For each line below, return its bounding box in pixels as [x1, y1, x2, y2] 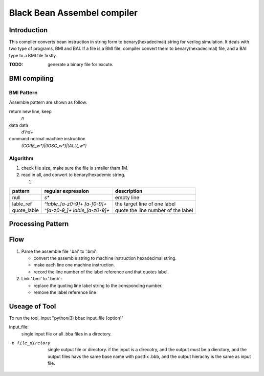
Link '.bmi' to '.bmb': [21, 276, 62, 282]
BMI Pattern [9, 89, 38, 96]
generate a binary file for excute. [47, 62, 113, 67]
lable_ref [12, 200, 32, 207]
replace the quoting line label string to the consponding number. [33, 283, 163, 288]
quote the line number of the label [115, 207, 193, 214]
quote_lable [12, 207, 39, 214]
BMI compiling [9, 74, 54, 83]
